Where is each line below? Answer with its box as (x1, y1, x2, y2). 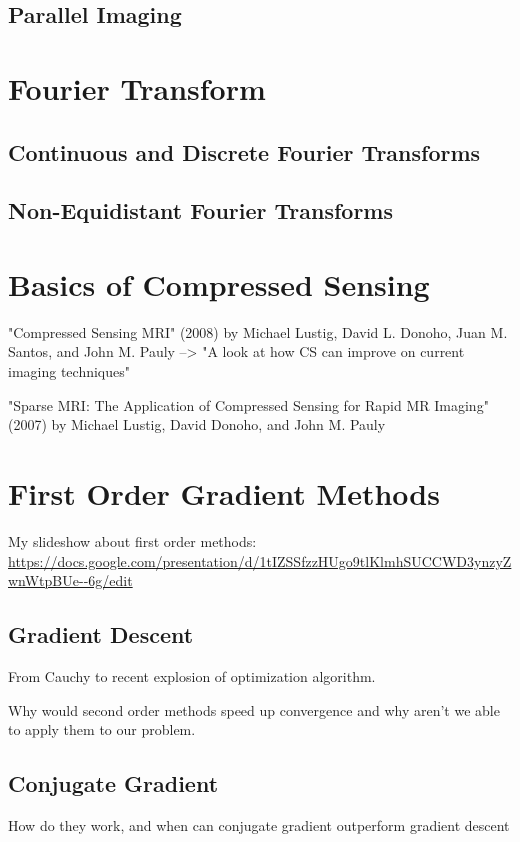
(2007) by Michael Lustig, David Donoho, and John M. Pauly (8, 414, 386, 435)
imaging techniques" (8, 361, 130, 382)
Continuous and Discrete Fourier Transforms (8, 136, 481, 167)
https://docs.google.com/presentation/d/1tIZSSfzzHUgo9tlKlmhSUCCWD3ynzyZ (8, 550, 512, 571)
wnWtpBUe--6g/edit (8, 570, 133, 591)
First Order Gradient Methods (8, 473, 440, 513)
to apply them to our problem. (8, 719, 196, 740)
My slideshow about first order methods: (8, 530, 257, 551)
